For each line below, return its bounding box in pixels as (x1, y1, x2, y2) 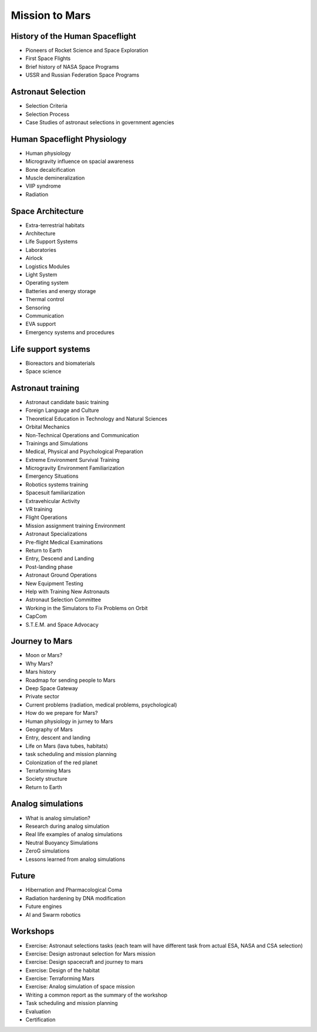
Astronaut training (11, 383, 79, 393)
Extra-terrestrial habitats (25, 221, 85, 229)
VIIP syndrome (25, 182, 62, 189)
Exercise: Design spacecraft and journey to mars (25, 958, 143, 966)
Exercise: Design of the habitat (25, 967, 100, 974)
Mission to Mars (11, 9, 91, 22)
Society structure (25, 775, 68, 783)
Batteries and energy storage (25, 287, 96, 294)
